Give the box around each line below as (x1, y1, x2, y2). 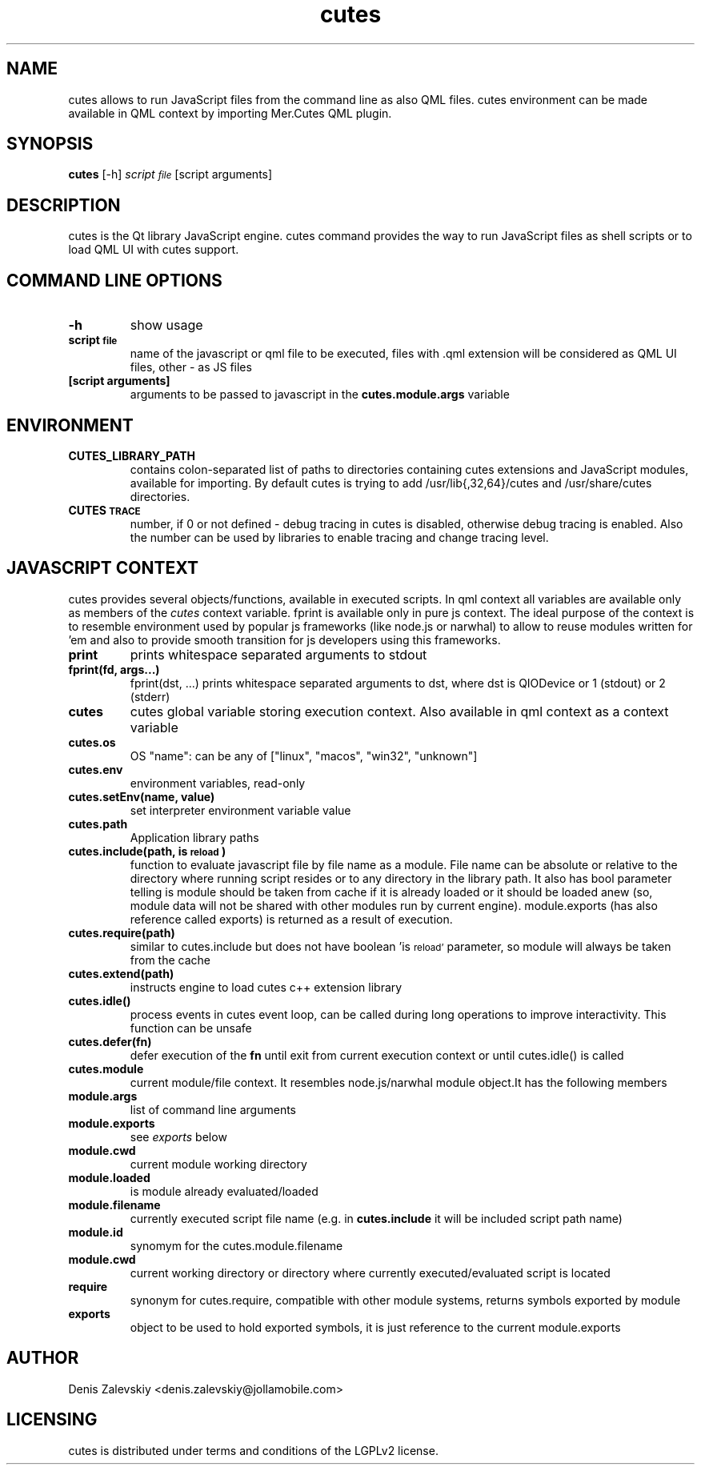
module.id (68, 1224, 123, 1239)
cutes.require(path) (68, 925, 175, 940)
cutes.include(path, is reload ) (68, 844, 226, 858)
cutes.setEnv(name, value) (68, 789, 215, 804)
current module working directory (130, 1156, 307, 1171)
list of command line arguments (130, 1102, 297, 1116)
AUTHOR (6, 1348, 79, 1369)
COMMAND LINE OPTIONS (6, 270, 222, 291)
